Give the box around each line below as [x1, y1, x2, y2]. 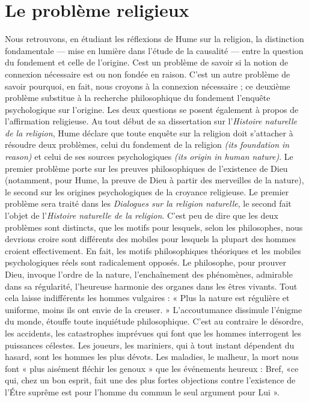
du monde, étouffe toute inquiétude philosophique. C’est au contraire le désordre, [5, 315, 304, 327]
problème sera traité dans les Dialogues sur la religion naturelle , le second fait [5, 197, 292, 210]
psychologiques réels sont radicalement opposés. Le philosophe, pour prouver [5, 256, 286, 269]
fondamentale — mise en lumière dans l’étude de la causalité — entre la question [5, 44, 304, 56]
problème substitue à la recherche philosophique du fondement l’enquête [5, 91, 271, 104]
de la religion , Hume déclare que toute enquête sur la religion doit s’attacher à [5, 126, 293, 139]
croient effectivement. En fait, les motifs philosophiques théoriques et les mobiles [5, 244, 301, 257]
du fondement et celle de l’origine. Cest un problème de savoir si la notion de [5, 56, 289, 69]
